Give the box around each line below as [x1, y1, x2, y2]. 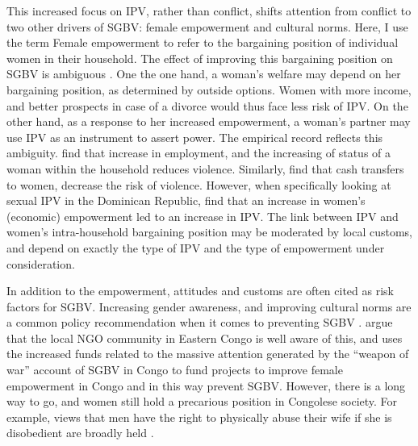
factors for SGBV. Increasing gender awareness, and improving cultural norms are [6, 298, 412, 315]
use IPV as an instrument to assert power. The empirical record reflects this [6, 128, 383, 145]
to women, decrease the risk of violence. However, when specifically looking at [6, 176, 391, 193]
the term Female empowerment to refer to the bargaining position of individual [6, 34, 399, 51]
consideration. [6, 255, 75, 272]
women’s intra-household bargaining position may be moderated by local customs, [6, 223, 412, 240]
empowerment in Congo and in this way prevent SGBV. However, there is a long [6, 377, 406, 394]
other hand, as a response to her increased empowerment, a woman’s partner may [6, 113, 411, 130]
